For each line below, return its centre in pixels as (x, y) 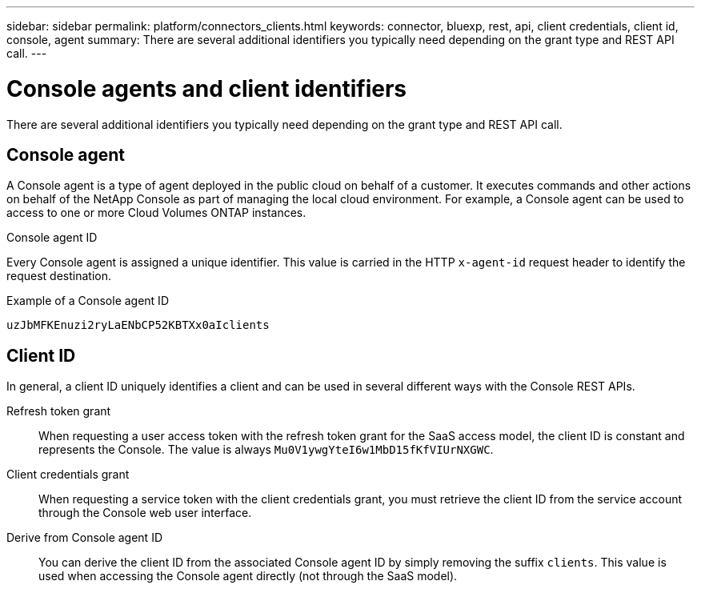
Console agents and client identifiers (207, 88)
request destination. (59, 276)
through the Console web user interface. (145, 513)
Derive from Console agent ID (85, 538)
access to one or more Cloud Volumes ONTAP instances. (156, 213)
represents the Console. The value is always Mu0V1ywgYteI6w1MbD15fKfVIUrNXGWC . (266, 450)
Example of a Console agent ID (88, 301)
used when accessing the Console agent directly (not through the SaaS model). (248, 576)
